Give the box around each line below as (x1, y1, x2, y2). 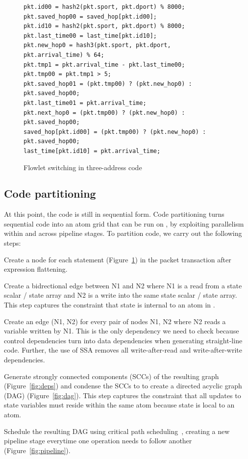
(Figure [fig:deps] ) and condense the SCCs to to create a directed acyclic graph (4, 381, 242, 391)
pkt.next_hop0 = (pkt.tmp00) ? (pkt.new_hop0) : (24, 109, 185, 116)
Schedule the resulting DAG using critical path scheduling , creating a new (4, 426, 230, 436)
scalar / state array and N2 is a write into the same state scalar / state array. (4, 290, 237, 300)
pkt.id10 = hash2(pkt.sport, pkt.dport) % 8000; (24, 23, 185, 30)
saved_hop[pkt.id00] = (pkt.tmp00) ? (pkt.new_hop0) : (24, 128, 206, 135)
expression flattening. (4, 264, 68, 274)
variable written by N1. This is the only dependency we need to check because (4, 326, 239, 336)
